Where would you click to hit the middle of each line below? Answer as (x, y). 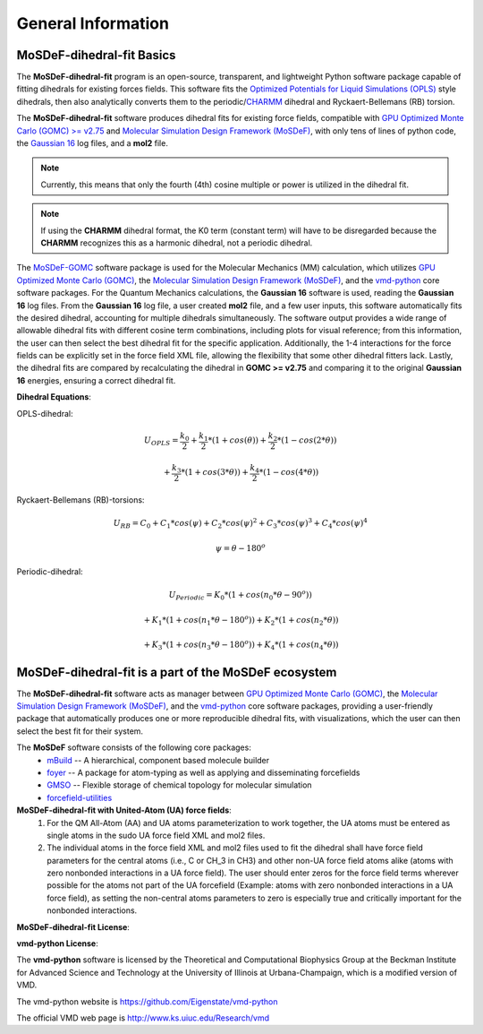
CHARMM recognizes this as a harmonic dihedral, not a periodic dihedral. (177, 243)
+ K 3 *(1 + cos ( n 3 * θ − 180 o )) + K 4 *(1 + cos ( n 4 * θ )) (241, 645)
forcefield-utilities (80, 797)
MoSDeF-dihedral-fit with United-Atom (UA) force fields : (124, 810)
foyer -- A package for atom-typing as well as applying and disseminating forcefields (203, 772)
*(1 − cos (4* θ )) (289, 472)
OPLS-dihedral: (45, 413)
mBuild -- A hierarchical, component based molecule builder (158, 760)
